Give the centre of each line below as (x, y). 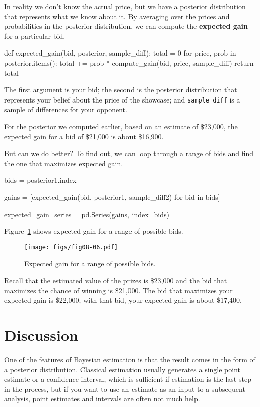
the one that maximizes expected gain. (64, 163)
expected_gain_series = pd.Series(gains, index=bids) (87, 214)
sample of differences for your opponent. (66, 109)
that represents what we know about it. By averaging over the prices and (117, 16)
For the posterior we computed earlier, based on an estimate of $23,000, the (121, 126)
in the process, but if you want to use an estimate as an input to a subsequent (125, 389)
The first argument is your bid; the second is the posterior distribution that (121, 90)
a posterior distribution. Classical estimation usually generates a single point (122, 369)
